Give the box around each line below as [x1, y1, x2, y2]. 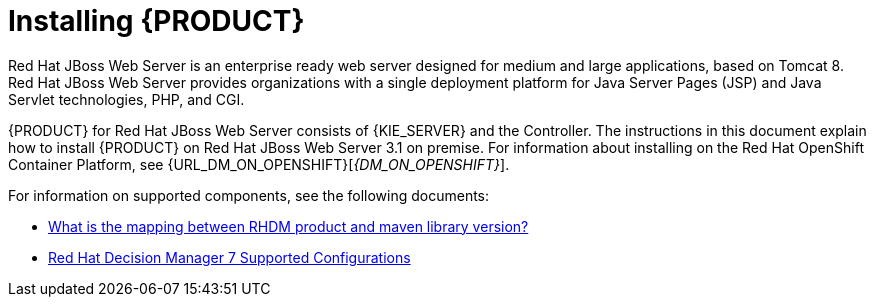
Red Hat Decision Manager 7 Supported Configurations [48, 248, 411, 266]
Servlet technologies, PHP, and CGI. [8, 90, 245, 108]
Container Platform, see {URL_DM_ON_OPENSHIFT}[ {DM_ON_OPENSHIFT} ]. [8, 155, 510, 173]
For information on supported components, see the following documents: [8, 186, 490, 204]
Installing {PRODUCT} [8, 4, 305, 38]
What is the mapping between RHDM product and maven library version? [48, 217, 529, 235]
